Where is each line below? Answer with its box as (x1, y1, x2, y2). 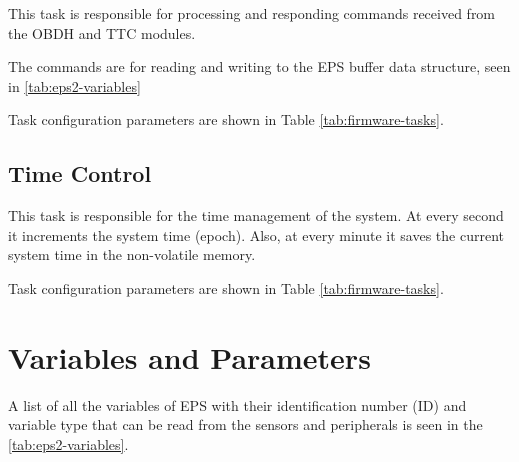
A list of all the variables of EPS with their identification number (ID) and (8, 394, 467, 415)
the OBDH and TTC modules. (8, 22, 196, 43)
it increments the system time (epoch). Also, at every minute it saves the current (8, 224, 504, 245)
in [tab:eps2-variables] (8, 75, 141, 96)
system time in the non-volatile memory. (8, 244, 256, 265)
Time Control (8, 158, 152, 189)
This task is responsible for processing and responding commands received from (8, 3, 496, 23)
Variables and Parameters (8, 336, 371, 377)
